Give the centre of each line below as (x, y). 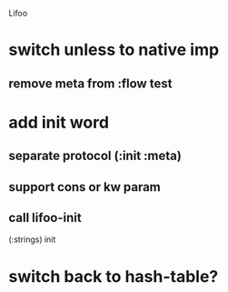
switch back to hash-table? (114, 276)
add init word (59, 122)
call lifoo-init (45, 217)
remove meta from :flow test (90, 83)
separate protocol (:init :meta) (95, 156)
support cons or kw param (84, 187)
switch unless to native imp (114, 50)
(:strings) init (32, 239)
